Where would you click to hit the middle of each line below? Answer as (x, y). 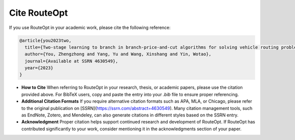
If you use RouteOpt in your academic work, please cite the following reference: (90, 28)
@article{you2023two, (45, 40)
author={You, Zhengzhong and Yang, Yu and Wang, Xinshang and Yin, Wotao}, (118, 54)
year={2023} (39, 68)
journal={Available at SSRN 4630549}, (71, 61)
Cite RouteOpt (39, 13)
